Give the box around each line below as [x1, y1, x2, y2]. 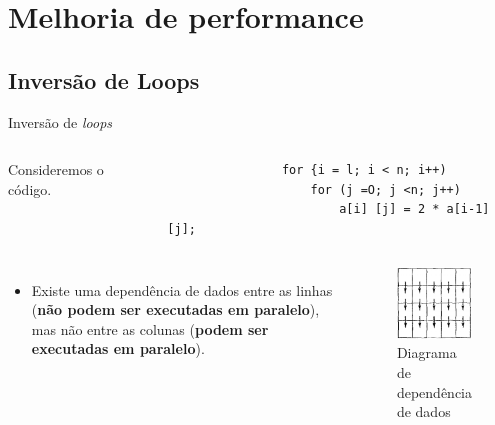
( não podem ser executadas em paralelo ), [31, 299, 320, 320]
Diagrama [396, 342, 457, 363]
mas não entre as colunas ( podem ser [31, 318, 269, 339]
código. [8, 178, 52, 199]
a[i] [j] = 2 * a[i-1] [339, 202, 490, 217]
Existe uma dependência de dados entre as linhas [31, 279, 333, 300]
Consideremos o [8, 159, 104, 180]
